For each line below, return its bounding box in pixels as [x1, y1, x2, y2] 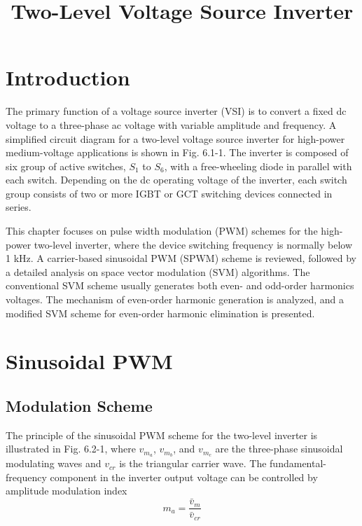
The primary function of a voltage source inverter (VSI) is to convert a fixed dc [6, 104, 347, 118]
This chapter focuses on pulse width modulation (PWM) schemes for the [6, 223, 318, 238]
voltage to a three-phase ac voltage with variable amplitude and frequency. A [6, 117, 337, 132]
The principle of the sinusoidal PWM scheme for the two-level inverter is [6, 427, 318, 442]
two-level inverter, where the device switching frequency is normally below [34, 237, 353, 251]
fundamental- [270, 456, 326, 471]
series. [6, 200, 32, 214]
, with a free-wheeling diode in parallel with [164, 158, 352, 173]
